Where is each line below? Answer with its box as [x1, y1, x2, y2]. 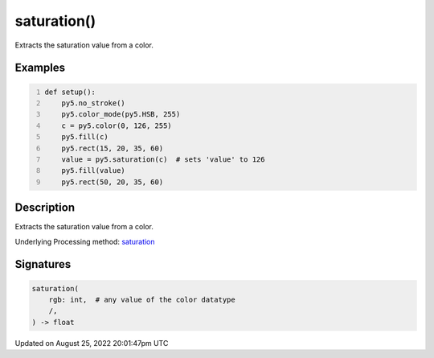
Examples [14, 61, 66, 75]
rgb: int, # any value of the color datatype [48, 294, 236, 304]
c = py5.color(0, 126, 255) [61, 121, 172, 130]
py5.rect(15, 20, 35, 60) [61, 143, 164, 153]
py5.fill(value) [61, 166, 126, 175]
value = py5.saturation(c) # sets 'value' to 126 [61, 154, 265, 164]
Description [14, 201, 76, 215]
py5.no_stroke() [61, 98, 126, 108]
